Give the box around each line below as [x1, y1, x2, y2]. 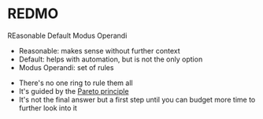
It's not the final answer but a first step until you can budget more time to [18, 95, 256, 104]
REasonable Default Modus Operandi [7, 31, 128, 40]
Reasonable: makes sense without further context [18, 46, 180, 55]
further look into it [18, 103, 78, 113]
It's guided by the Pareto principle [18, 86, 129, 95]
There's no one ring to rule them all [18, 78, 133, 87]
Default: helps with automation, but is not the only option [18, 54, 203, 64]
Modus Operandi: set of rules [18, 62, 114, 72]
